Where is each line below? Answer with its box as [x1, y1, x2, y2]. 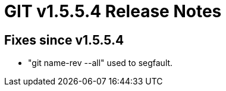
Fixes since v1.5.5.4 [4, 32, 124, 48]
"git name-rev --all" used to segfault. [28, 58, 173, 68]
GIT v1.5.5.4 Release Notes [4, 1, 222, 21]
